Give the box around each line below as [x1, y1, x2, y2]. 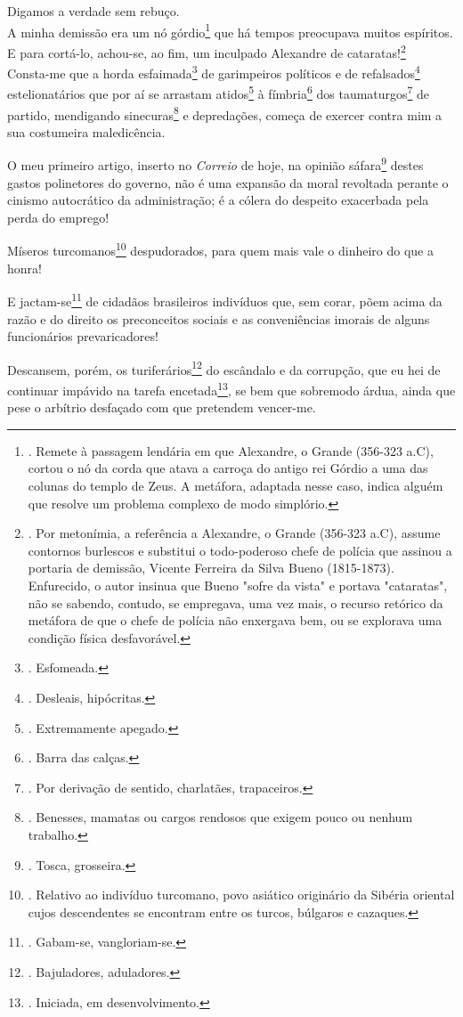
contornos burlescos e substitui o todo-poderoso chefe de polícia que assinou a [28, 541, 452, 559]
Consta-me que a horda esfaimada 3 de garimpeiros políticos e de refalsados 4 [7, 61, 420, 82]
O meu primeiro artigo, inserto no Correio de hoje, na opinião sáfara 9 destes [7, 153, 424, 175]
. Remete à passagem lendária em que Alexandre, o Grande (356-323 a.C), [28, 441, 434, 460]
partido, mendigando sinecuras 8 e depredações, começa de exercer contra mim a [7, 102, 443, 124]
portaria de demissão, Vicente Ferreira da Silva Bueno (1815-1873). [28, 558, 394, 577]
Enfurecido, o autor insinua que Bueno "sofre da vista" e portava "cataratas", [28, 576, 448, 594]
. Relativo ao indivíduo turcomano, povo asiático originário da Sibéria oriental [28, 885, 455, 904]
